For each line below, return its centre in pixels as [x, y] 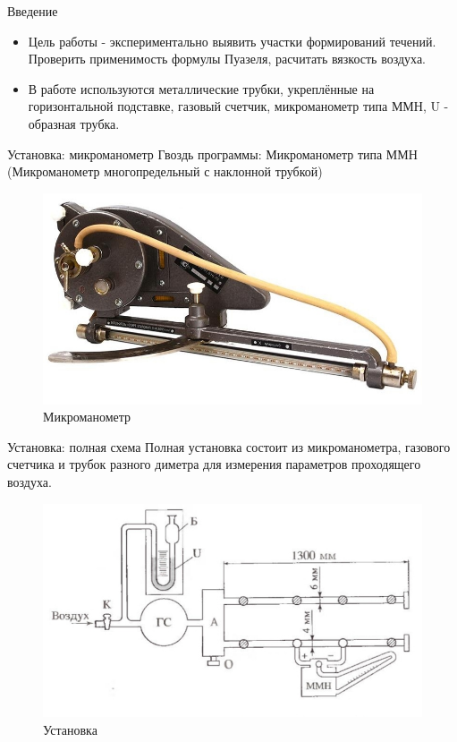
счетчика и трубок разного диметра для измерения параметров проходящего [214, 464]
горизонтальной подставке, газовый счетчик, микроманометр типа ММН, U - [238, 106]
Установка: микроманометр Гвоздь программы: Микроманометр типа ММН [212, 154]
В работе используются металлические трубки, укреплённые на [201, 88]
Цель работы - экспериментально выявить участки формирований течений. [232, 41]
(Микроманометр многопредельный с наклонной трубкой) [165, 171]
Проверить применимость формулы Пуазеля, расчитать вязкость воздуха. [227, 59]
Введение [33, 11]
